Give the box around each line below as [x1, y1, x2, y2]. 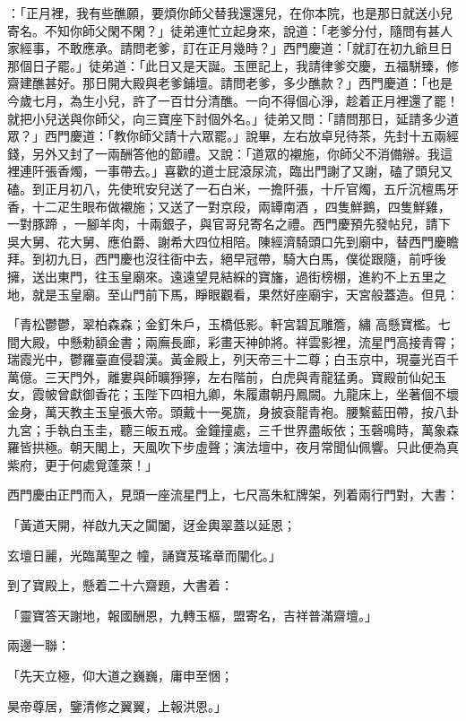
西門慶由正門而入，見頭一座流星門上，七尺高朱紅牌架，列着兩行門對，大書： [7, 485, 459, 504]
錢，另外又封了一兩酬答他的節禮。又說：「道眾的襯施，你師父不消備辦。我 [7, 143, 440, 162]
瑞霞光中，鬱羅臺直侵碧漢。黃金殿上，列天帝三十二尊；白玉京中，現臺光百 [7, 350, 446, 369]
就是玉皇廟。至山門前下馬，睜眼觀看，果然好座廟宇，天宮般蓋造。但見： [31, 284, 459, 303]
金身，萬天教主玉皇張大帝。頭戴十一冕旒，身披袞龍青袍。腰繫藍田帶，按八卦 [7, 403, 459, 421]
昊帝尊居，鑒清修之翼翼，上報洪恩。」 [7, 696, 227, 715]
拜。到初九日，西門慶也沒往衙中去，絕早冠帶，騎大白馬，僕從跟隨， [7, 249, 409, 268]
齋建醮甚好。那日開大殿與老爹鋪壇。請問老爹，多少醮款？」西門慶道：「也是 [7, 74, 453, 92]
